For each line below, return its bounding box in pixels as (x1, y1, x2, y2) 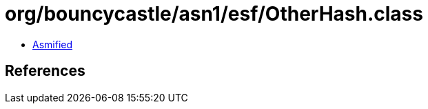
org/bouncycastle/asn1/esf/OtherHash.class (5, 2, 423, 26)
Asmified (32, 38, 73, 50)
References (5, 62, 85, 80)
